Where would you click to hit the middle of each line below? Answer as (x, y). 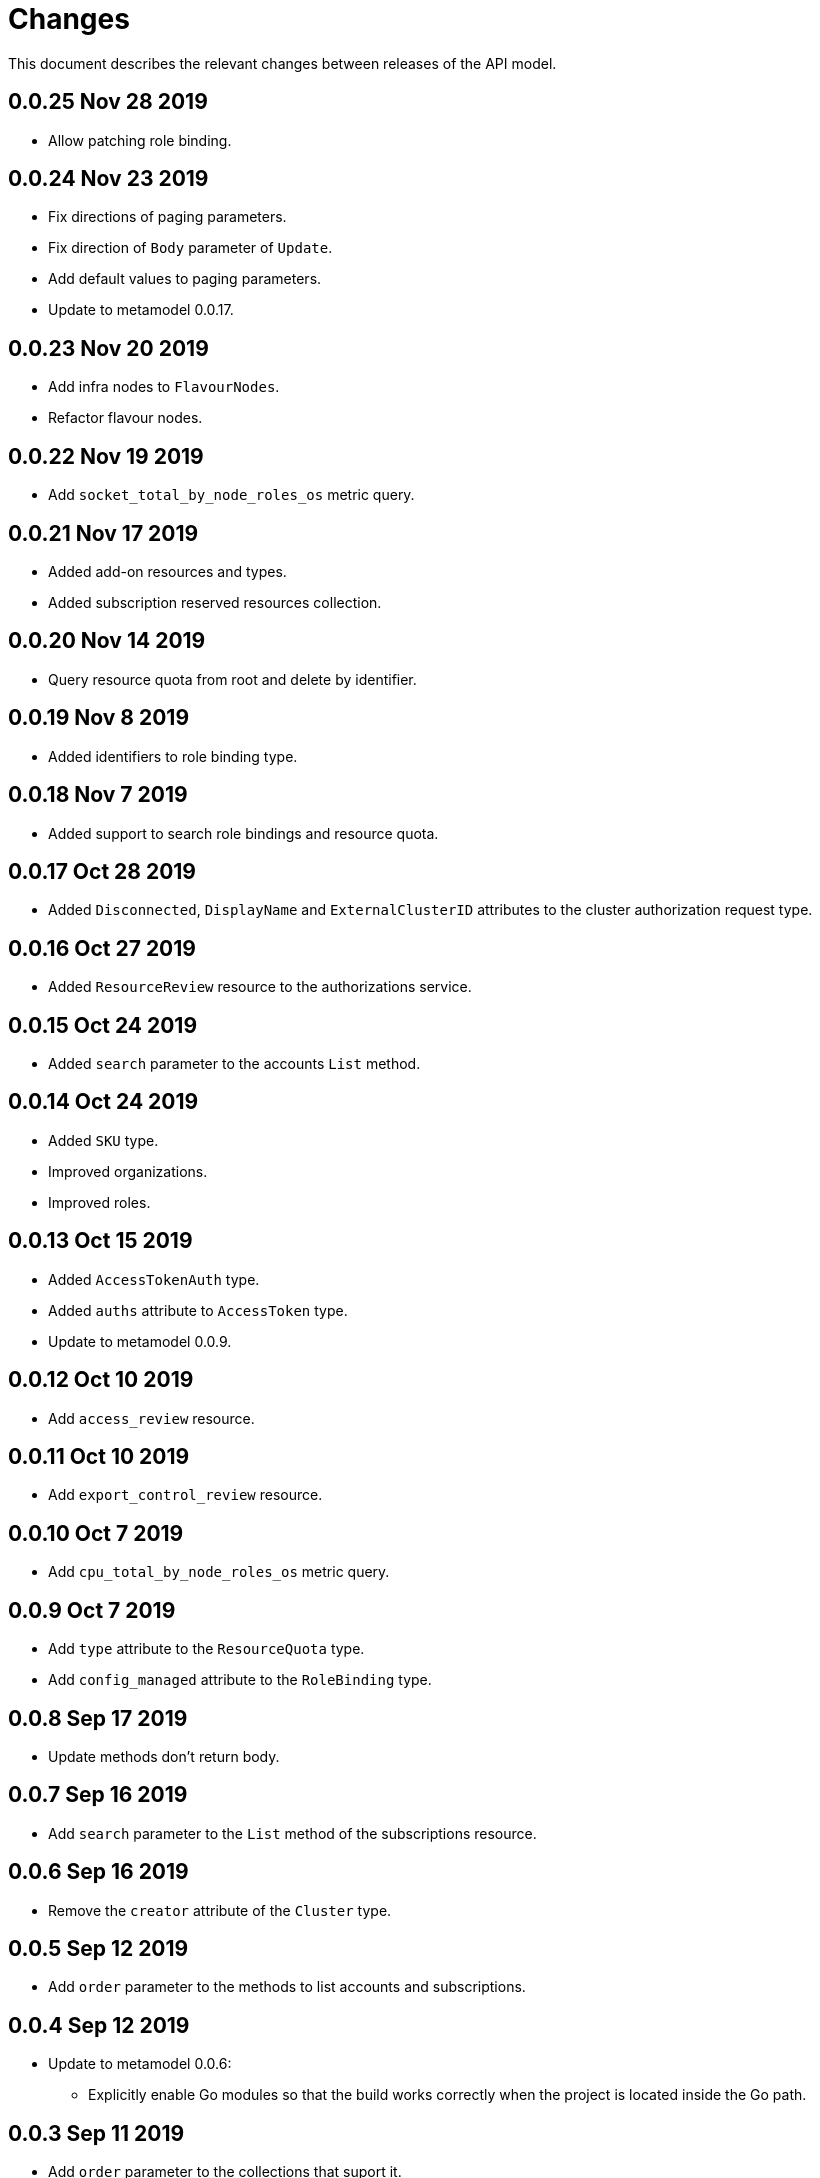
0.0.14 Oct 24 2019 (103, 1102)
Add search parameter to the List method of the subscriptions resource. (292, 1833)
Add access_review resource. (151, 1418)
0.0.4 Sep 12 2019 (99, 2025)
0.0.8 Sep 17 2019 (98, 1718)
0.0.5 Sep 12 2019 (98, 1949)
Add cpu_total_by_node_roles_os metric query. (219, 1572)
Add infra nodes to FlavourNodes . (164, 387)
